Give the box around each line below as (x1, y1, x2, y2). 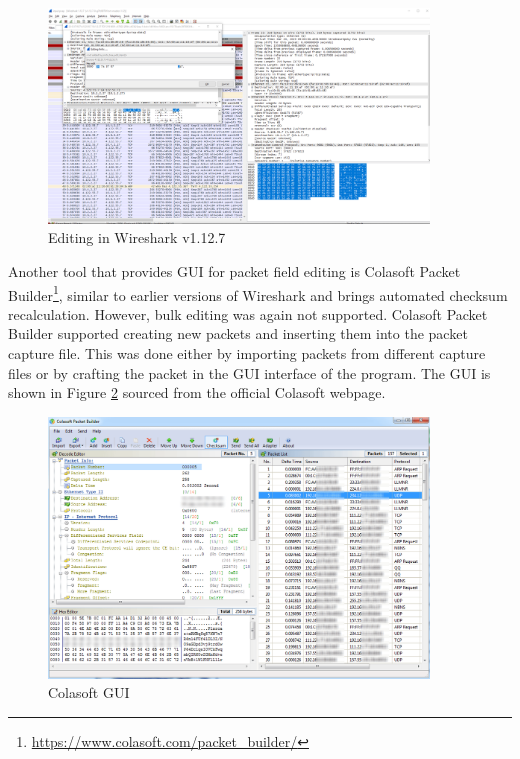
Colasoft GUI (48, 682, 130, 703)
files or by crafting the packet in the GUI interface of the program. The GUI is (8, 362, 491, 383)
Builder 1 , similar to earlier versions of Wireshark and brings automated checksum (8, 281, 508, 305)
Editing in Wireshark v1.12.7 (48, 227, 226, 248)
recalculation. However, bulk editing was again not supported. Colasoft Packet (8, 303, 488, 324)
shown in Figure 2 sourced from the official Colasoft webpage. (8, 382, 386, 403)
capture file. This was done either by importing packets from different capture (8, 342, 486, 363)
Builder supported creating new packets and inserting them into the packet (8, 323, 468, 344)
